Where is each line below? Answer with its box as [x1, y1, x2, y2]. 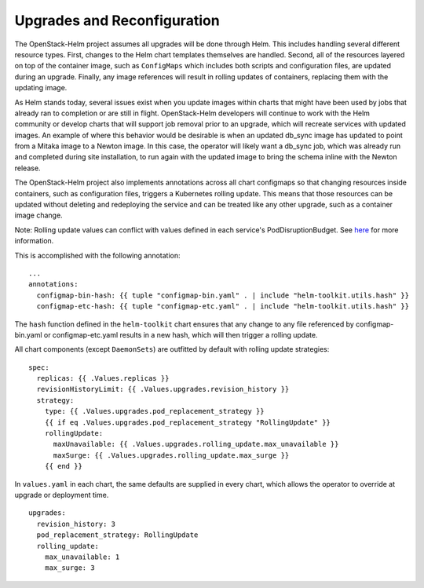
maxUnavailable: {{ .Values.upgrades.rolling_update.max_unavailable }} [53, 440, 339, 449]
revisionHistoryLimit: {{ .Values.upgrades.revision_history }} [36, 385, 290, 394]
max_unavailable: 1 [44, 552, 120, 561]
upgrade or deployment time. [14, 491, 109, 499]
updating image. [14, 83, 68, 93]
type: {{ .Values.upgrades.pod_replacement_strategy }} [44, 407, 265, 416]
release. [14, 163, 41, 173]
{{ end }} [44, 462, 82, 471]
